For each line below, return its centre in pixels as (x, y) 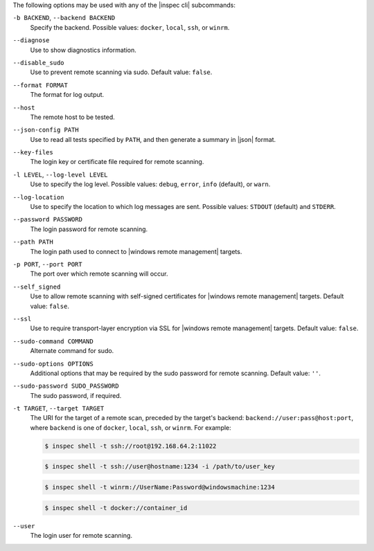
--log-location (39, 197)
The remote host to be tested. (73, 117)
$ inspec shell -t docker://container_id (116, 508)
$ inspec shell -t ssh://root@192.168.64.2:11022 (131, 446)
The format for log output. (67, 95)
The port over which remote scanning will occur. (99, 274)
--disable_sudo (39, 63)
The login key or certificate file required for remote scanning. (117, 162)
